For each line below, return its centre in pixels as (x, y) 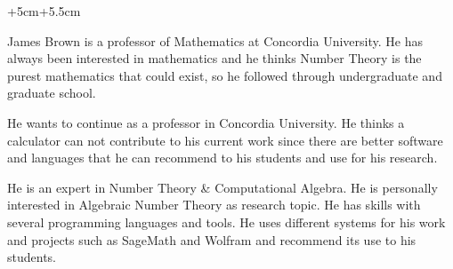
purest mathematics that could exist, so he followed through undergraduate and (225, 75)
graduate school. (52, 93)
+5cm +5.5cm (44, 11)
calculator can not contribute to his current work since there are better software (225, 140)
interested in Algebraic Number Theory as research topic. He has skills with (214, 205)
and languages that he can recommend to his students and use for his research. (222, 158)
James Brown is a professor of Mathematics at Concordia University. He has (215, 40)
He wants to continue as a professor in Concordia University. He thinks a (206, 122)
